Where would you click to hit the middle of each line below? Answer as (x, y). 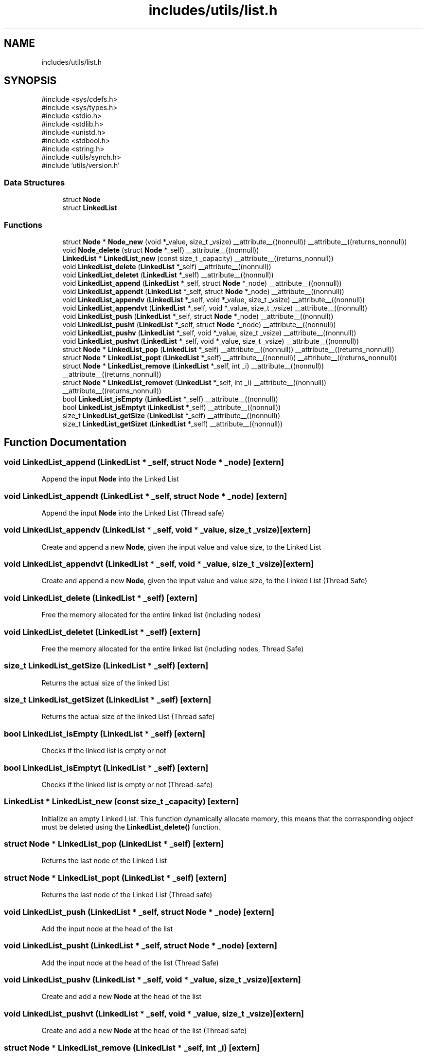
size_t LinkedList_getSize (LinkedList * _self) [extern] (106, 666)
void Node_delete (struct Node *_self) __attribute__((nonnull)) (161, 250)
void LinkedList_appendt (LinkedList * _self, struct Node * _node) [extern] (146, 496)
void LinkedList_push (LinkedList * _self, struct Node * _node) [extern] (139, 912)
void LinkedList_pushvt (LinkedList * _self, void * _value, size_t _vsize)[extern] (154, 1013)
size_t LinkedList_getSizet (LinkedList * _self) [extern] (108, 700)
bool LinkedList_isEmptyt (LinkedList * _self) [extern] (106, 768)
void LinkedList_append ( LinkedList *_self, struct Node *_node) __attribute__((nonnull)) (202, 283)
